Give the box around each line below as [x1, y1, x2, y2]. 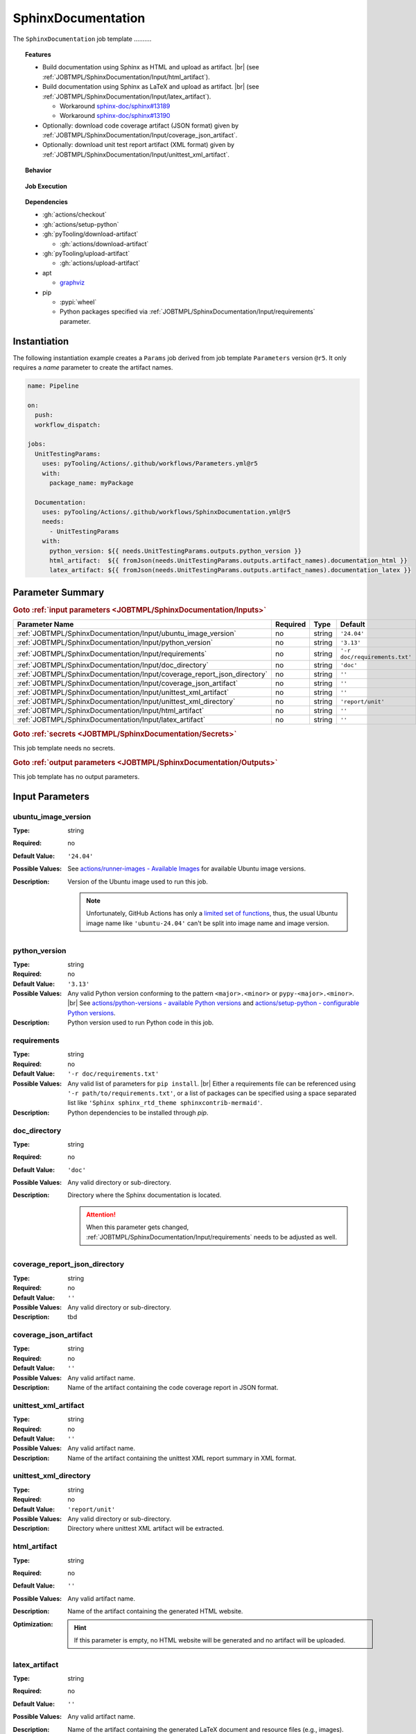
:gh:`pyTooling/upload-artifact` [42, 249, 130, 257]
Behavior [25, 166, 52, 175]
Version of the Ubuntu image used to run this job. [67, 877, 208, 886]
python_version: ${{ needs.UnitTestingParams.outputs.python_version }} [49, 547, 302, 555]
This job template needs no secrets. [12, 744, 116, 752]
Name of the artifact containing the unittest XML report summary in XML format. [67, 1454, 297, 1462]
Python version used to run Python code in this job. [67, 1018, 214, 1027]
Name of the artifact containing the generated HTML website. [67, 1607, 243, 1615]
